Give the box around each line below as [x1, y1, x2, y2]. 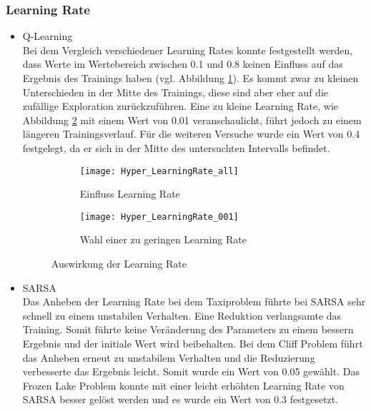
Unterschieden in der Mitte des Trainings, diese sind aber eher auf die [22, 84, 328, 99]
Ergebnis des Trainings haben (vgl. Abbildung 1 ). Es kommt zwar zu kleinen [22, 71, 359, 85]
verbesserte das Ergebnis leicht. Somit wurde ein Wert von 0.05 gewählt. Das [22, 364, 360, 379]
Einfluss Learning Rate [79, 186, 180, 201]
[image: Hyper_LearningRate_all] [79, 166, 239, 176]
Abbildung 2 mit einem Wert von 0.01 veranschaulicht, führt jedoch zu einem [22, 112, 362, 127]
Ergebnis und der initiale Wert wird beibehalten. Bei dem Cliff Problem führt [22, 336, 363, 351]
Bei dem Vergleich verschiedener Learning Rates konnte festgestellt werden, [22, 42, 353, 57]
